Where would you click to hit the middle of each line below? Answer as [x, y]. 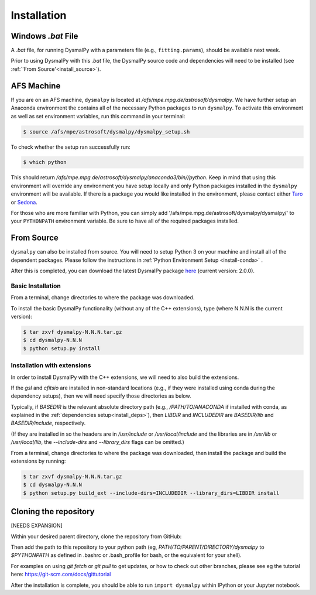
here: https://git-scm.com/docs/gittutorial [61, 575]
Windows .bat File [44, 36]
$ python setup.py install [62, 348]
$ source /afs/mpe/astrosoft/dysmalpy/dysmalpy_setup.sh [107, 131]
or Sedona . [24, 202]
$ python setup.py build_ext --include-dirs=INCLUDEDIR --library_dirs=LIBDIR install [151, 493]
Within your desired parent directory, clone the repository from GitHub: [96, 536]
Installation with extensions [51, 365]
